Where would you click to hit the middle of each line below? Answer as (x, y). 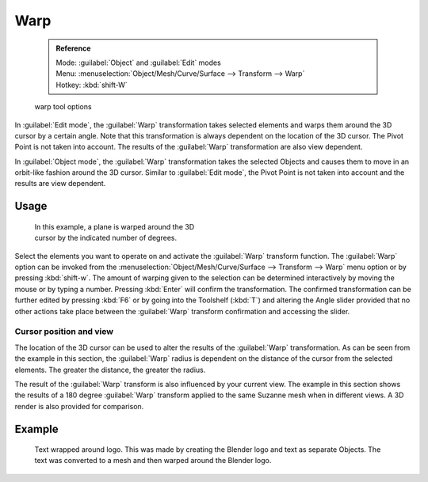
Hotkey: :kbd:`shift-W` (92, 85)
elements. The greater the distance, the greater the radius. (110, 370)
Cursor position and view (64, 332)
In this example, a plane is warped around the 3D (115, 226)
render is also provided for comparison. (79, 406)
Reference (73, 48)
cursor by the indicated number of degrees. (106, 238)
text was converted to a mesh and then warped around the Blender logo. (153, 461)
